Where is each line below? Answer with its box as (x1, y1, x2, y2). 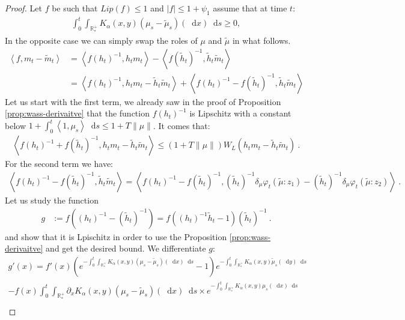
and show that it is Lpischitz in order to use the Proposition (5, 230, 227, 243)
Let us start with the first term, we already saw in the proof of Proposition (5, 95, 281, 107)
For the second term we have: (5, 157, 113, 170)
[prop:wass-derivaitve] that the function (5, 107, 150, 119)
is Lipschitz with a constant (189, 107, 291, 119)
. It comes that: (153, 119, 210, 131)
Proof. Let (5, 2, 42, 14)
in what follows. (232, 34, 291, 47)
